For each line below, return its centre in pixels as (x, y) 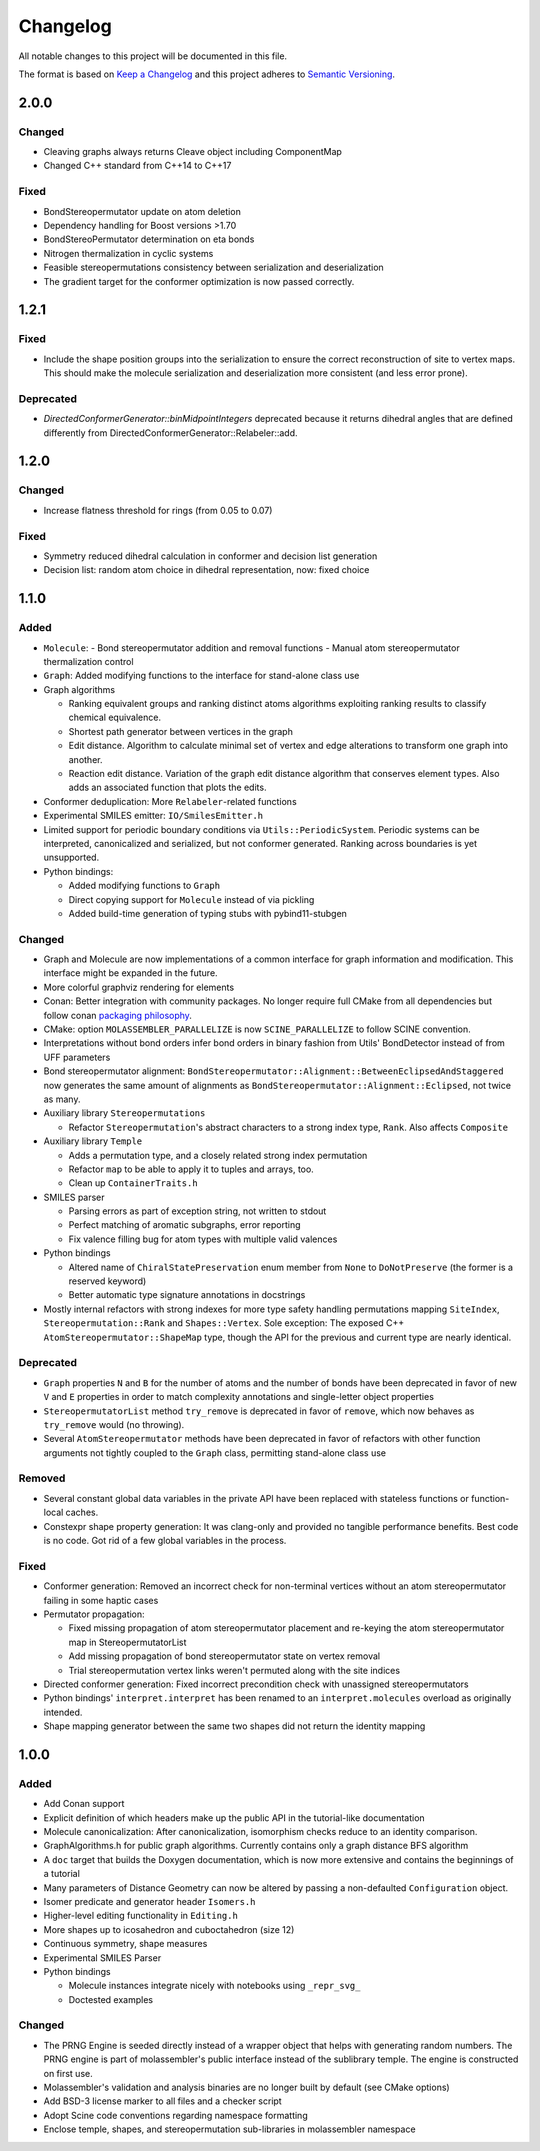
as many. (62, 1099)
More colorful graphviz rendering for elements (139, 987)
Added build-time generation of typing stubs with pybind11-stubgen (207, 913)
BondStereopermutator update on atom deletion (142, 211)
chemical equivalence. (115, 717)
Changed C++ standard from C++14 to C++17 (137, 166)
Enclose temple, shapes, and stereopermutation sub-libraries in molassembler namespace (229, 2129)
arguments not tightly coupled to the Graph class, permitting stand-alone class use (215, 1452)
